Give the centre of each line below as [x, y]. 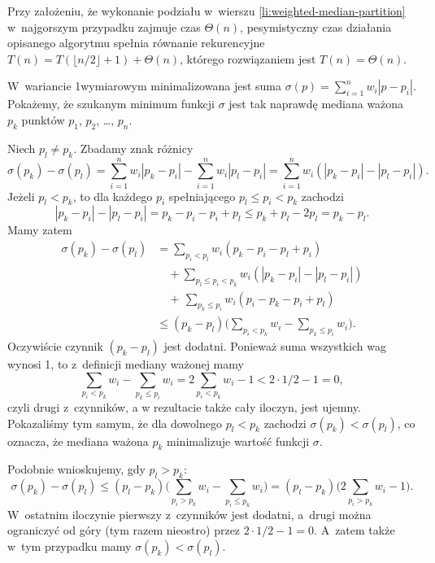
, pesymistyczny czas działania [316, 26]
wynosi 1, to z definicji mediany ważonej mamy [126, 364]
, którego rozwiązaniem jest [248, 58]
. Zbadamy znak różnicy [133, 148]
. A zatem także [355, 530]
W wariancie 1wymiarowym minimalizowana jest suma [144, 86]
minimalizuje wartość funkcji [238, 441]
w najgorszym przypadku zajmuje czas [104, 26]
